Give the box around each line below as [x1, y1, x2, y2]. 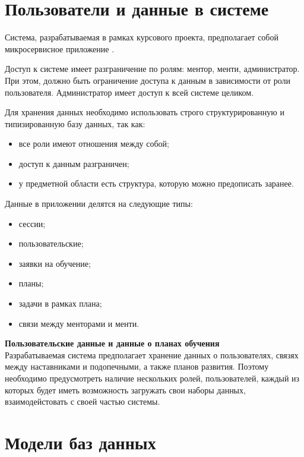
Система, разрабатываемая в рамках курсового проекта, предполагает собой [5, 31, 278, 43]
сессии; [18, 217, 46, 229]
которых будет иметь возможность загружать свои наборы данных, [5, 383, 246, 396]
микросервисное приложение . [5, 42, 115, 55]
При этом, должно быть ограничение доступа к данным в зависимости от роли [5, 74, 290, 86]
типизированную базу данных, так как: [5, 117, 145, 130]
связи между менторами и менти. [18, 317, 140, 329]
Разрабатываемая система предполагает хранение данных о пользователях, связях [5, 348, 299, 361]
